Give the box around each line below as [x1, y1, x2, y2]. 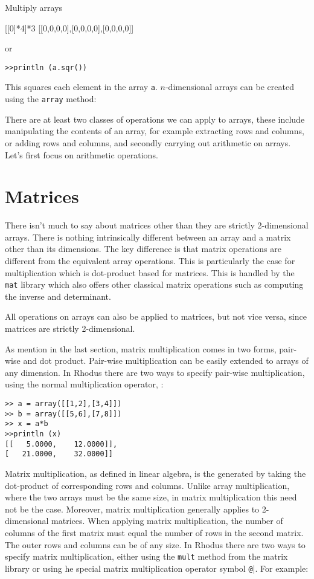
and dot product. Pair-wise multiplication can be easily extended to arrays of [23, 354, 309, 367]
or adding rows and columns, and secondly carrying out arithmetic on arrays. [5, 136, 291, 149]
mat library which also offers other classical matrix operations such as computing [5, 278, 304, 291]
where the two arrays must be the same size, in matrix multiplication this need [5, 491, 297, 503]
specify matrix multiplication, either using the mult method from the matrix [5, 550, 288, 563]
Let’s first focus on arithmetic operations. [5, 148, 158, 161]
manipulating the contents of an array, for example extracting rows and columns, [5, 125, 304, 137]
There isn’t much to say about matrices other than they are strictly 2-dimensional [5, 219, 309, 231]
